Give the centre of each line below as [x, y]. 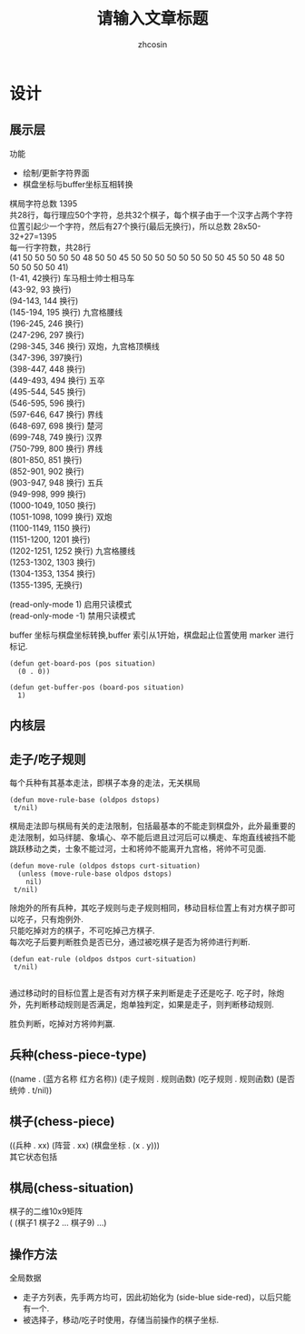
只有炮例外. [62, 918]
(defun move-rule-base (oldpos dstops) [85, 800]
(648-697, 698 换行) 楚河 [56, 426]
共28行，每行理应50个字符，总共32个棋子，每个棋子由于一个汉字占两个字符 [151, 215]
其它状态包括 [33, 1157]
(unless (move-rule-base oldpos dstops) [95, 874]
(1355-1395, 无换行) [46, 585]
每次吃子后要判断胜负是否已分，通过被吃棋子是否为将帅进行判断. [130, 941]
